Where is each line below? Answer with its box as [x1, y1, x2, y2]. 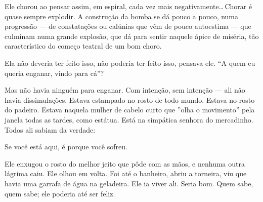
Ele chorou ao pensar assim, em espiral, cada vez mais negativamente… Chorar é [5, 1, 252, 11]
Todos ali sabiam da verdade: [5, 124, 96, 135]
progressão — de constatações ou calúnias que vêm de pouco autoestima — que [5, 21, 251, 31]
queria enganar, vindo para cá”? [5, 67, 104, 78]
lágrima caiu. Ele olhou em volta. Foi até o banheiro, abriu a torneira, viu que [5, 168, 247, 179]
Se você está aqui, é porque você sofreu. [5, 141, 127, 152]
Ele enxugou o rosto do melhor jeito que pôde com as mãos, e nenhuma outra [5, 158, 245, 169]
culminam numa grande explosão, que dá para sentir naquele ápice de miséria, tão [5, 30, 259, 41]
